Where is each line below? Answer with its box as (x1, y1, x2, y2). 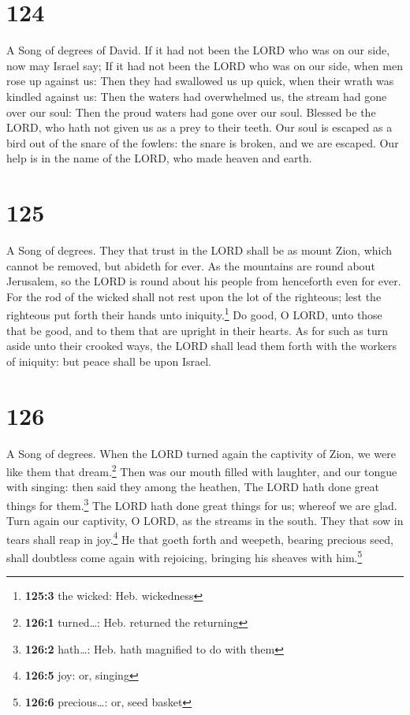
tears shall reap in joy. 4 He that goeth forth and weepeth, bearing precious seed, (6, 528, 393, 547)
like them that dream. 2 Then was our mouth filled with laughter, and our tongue (6, 461, 397, 479)
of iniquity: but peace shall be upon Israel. (6, 352, 212, 369)
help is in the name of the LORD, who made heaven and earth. (6, 150, 312, 166)
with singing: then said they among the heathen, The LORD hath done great (6, 479, 379, 495)
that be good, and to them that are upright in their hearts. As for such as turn (6, 322, 388, 338)
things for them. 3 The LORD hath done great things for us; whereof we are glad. (6, 494, 397, 513)
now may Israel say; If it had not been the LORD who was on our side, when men (6, 57, 403, 73)
